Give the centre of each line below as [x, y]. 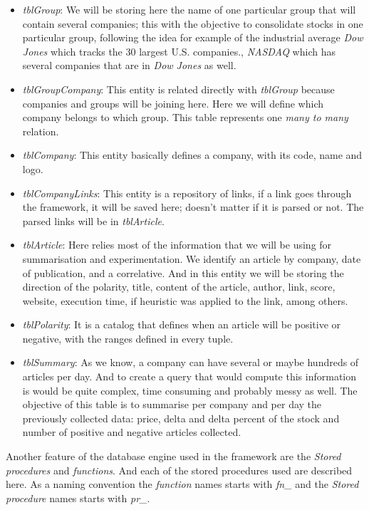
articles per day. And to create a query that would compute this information [189, 376]
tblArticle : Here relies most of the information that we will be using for [177, 245]
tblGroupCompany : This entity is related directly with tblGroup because [178, 89]
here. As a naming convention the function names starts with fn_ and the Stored [182, 484]
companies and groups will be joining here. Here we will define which [173, 103]
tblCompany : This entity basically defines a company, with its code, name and [192, 155]
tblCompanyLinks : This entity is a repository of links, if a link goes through [187, 193]
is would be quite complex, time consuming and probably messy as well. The [190, 390]
